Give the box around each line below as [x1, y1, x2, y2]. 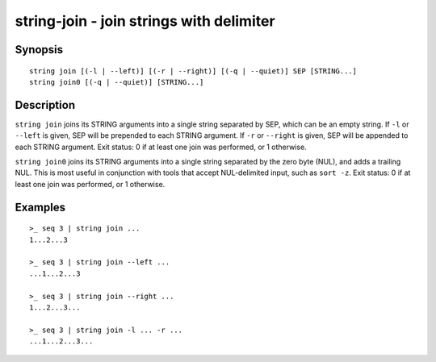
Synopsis [15, 43, 64, 56]
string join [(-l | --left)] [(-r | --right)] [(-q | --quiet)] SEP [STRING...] [29, 66, 358, 76]
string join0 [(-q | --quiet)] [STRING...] [29, 77, 204, 86]
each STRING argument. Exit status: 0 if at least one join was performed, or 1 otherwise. [15, 142, 307, 152]
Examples [15, 200, 66, 214]
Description [15, 98, 76, 112]
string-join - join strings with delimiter [15, 12, 275, 30]
